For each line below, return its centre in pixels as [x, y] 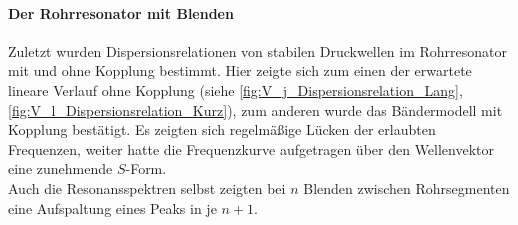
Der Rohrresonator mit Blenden [121, 12]
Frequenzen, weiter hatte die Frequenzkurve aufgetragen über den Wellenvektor [251, 148]
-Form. [146, 168]
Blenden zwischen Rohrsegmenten [406, 187]
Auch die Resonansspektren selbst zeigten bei [147, 187]
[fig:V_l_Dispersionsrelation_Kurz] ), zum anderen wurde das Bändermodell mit [255, 109]
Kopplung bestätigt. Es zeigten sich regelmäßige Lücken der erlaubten [222, 129]
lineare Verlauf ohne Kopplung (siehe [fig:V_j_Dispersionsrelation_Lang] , [235, 89]
